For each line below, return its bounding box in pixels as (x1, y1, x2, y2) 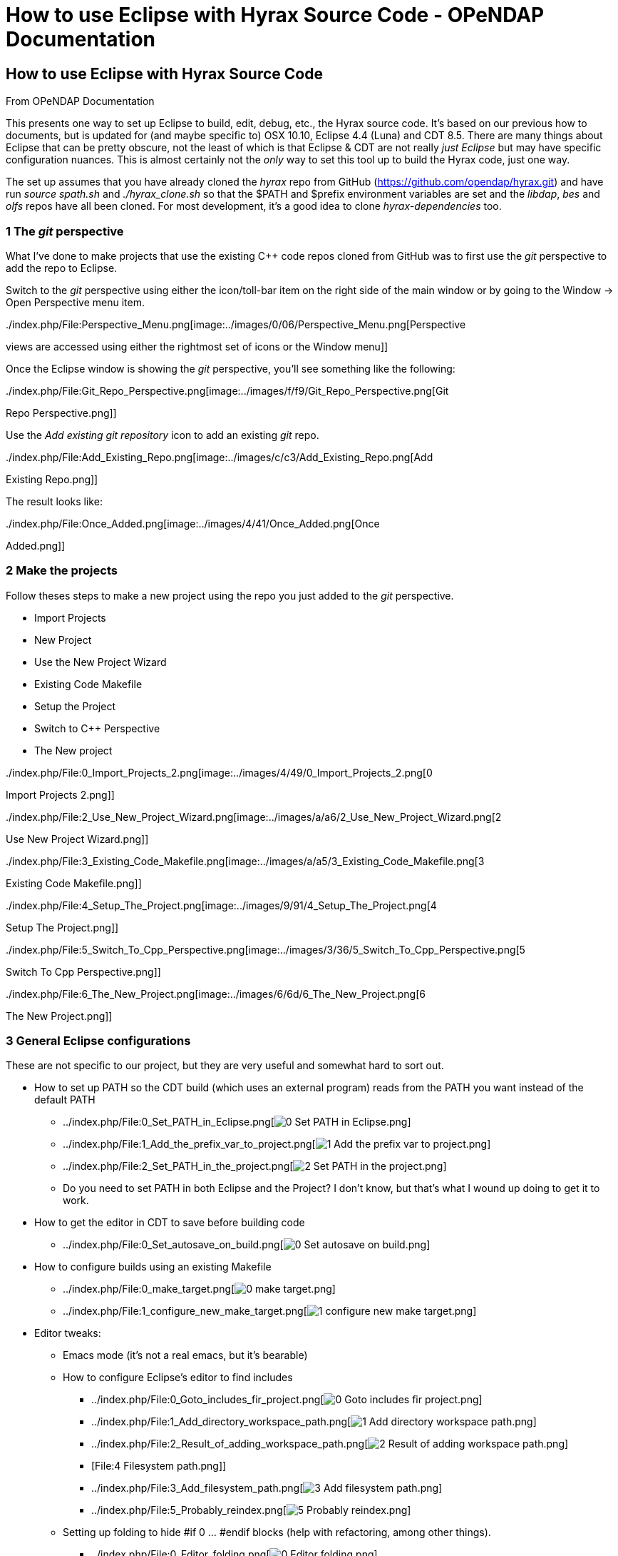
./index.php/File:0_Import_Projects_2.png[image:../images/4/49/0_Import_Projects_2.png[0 (6, 766, 433, 779)
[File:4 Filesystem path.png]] (91, 1460, 227, 1472)
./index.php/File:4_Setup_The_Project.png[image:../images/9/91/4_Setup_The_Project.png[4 (6, 899, 437, 911)
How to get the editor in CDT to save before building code (34, 1216, 305, 1229)
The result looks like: (6, 495, 103, 507)
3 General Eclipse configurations (6, 1034, 191, 1049)
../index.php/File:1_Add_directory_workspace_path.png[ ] (91, 1415, 537, 1428)
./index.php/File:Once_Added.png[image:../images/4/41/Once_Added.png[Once (6, 517, 380, 530)
